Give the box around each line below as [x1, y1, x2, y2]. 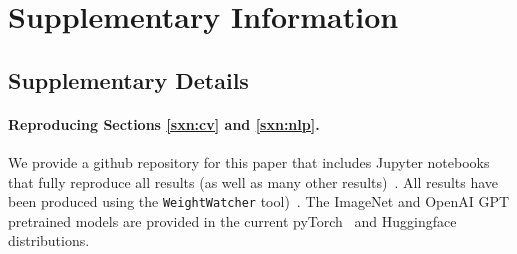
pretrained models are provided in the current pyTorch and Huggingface [8, 210, 457, 231]
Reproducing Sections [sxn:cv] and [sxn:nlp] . [8, 113, 320, 134]
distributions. [8, 230, 90, 251]
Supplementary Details [8, 64, 249, 95]
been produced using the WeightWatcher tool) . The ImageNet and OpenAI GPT [8, 191, 510, 212]
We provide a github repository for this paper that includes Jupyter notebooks [8, 151, 490, 172]
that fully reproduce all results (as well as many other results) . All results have [8, 171, 499, 192]
